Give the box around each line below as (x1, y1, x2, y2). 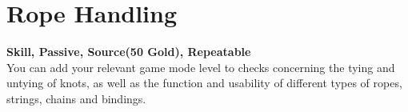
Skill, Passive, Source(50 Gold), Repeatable (6, 43, 251, 60)
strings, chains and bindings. (6, 90, 146, 106)
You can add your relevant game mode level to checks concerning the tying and (6, 58, 395, 75)
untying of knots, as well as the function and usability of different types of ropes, (6, 74, 402, 91)
